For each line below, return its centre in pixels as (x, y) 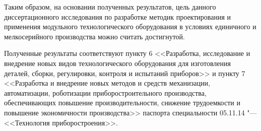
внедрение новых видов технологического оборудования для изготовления (117, 63)
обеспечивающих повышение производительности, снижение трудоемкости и (122, 103)
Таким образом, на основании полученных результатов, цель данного (110, 7)
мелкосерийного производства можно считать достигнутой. (94, 36)
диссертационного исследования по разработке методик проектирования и (118, 16)
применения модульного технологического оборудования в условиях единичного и (130, 26)
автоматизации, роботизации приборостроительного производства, (105, 92)
